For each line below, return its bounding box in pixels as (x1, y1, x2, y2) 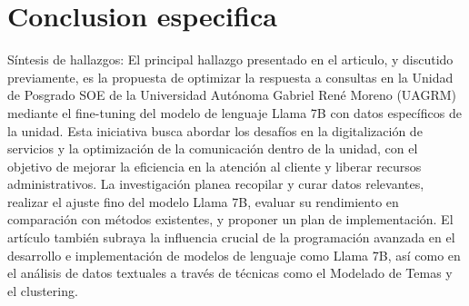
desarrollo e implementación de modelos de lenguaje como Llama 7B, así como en (7, 245, 461, 264)
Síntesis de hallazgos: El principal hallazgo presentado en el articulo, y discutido (7, 50, 454, 69)
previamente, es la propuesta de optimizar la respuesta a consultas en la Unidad (7, 67, 454, 86)
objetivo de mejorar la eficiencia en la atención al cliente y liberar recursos (7, 156, 422, 175)
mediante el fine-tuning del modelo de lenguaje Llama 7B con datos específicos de (7, 103, 462, 122)
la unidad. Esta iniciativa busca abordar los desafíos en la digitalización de (7, 121, 423, 140)
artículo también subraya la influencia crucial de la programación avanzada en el (7, 228, 455, 247)
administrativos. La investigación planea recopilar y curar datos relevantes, (7, 174, 424, 193)
